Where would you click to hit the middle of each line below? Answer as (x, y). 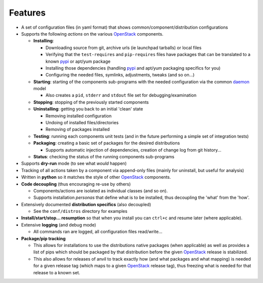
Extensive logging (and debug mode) (59, 225)
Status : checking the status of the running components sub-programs (104, 156)
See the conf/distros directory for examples (80, 211)
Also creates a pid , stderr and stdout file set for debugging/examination (121, 95)
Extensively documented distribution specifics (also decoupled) (86, 204)
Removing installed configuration (79, 116)
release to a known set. (57, 272)
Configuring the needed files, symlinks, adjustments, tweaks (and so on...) (120, 75)
